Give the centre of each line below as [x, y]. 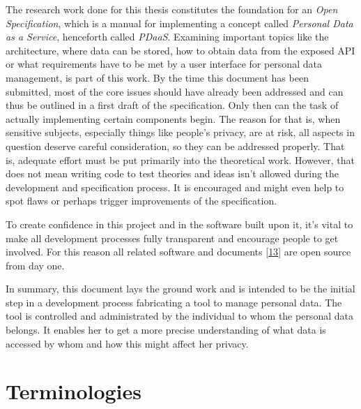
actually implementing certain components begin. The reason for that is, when [173, 118]
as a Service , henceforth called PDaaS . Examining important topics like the [167, 37]
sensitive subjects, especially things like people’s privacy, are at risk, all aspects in [180, 132]
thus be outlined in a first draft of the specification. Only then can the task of [172, 105]
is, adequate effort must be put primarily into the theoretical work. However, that [180, 159]
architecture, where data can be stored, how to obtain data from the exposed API [180, 50]
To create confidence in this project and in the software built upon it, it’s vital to [179, 224]
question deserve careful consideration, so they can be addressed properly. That [175, 146]
